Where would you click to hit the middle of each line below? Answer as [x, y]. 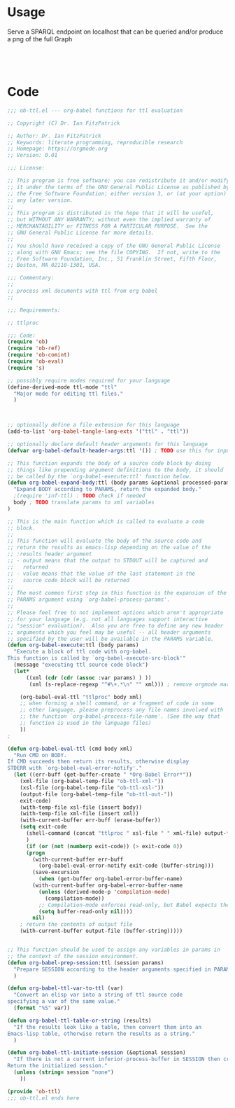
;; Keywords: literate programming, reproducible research [95, 142]
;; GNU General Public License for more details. [81, 233]
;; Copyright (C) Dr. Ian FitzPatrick [64, 123]
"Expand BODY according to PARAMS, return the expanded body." [107, 490]
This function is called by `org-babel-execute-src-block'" [97, 658]
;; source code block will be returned [69, 580]
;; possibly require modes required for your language [89, 380]
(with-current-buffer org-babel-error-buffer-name [108, 885]
